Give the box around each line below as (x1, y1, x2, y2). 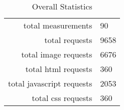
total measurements (23, 19, 92, 31)
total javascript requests (8, 77, 92, 89)
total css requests (32, 92, 92, 103)
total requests (44, 34, 92, 45)
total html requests (25, 63, 92, 74)
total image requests (21, 48, 92, 60)
